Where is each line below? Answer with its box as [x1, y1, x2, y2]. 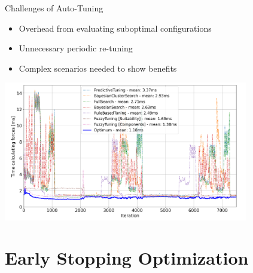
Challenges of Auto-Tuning [5, 2, 103, 14]
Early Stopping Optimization [5, 246, 249, 270]
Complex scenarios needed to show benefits [19, 62, 177, 74]
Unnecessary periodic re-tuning [19, 42, 133, 54]
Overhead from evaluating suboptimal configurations [19, 22, 212, 34]
